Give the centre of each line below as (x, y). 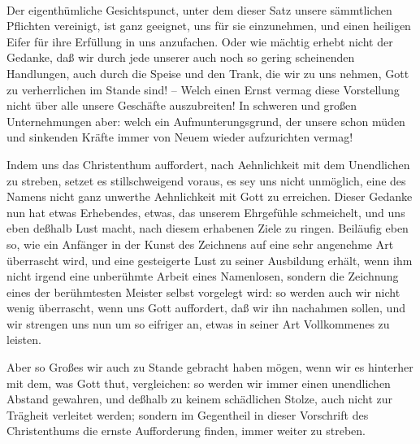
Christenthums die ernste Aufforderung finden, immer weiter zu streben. (186, 431)
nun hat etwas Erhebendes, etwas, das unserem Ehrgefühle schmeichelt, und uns (206, 212)
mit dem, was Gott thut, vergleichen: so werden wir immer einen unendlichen (199, 383)
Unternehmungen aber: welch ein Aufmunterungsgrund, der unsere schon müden (206, 121)
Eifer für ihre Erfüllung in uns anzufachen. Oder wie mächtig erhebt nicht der (200, 41)
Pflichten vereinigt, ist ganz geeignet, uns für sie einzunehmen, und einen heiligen (209, 26)
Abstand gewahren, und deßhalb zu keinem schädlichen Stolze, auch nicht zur (200, 399)
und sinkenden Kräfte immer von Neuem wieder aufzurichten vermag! (180, 137)
